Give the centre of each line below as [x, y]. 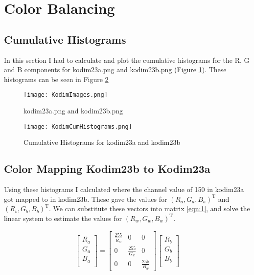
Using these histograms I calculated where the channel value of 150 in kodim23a [124, 189]
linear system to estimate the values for [63, 218]
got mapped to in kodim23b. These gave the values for [86, 199]
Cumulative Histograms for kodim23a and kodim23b [102, 142]
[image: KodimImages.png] [66, 95]
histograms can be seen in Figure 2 [56, 79]
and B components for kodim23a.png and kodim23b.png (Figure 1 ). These [115, 69]
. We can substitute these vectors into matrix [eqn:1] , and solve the [150, 208]
